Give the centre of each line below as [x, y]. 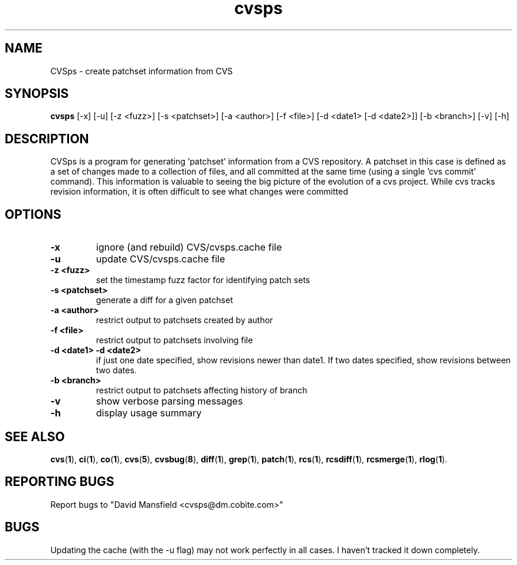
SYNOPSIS [37, 94]
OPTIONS [33, 214]
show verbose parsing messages [169, 401]
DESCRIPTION [47, 139]
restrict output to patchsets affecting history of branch [202, 390]
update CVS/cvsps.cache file [161, 259]
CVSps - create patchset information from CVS [142, 71]
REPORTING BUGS [60, 482]
